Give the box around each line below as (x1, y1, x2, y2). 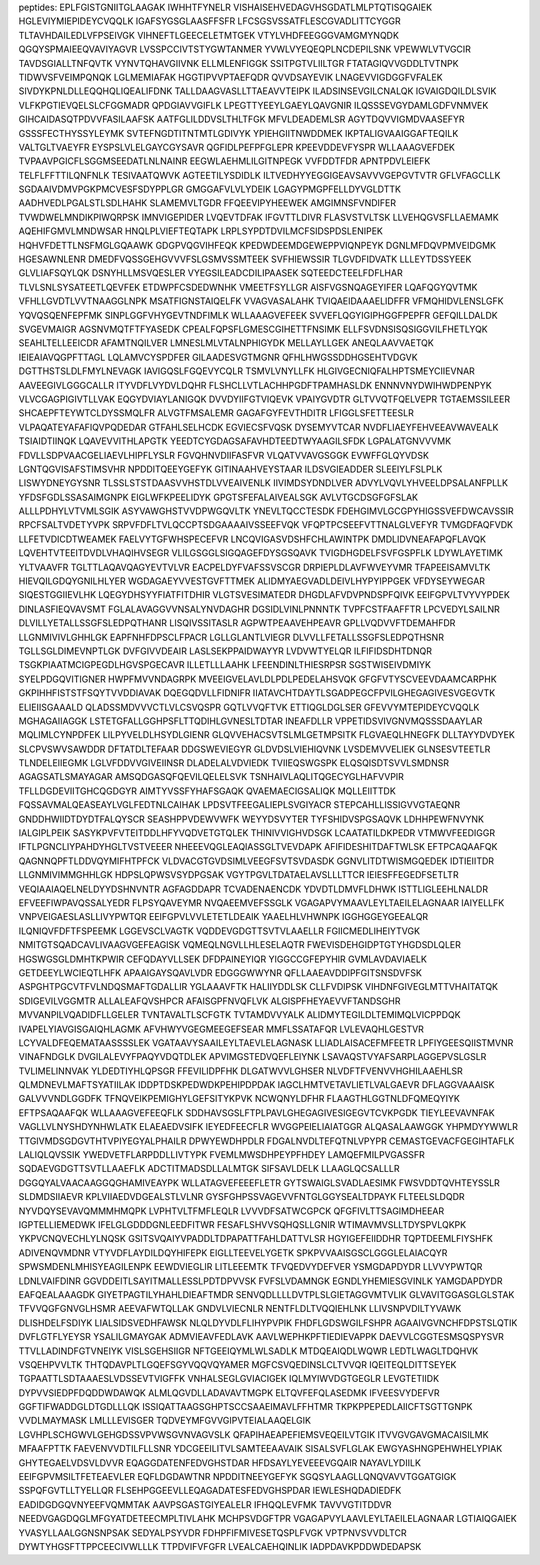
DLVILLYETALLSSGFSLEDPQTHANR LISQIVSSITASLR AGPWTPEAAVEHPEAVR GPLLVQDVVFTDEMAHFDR (18, 617, 456, 629)
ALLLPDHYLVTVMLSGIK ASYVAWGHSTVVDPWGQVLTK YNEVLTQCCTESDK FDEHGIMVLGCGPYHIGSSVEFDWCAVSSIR (18, 505, 514, 517)
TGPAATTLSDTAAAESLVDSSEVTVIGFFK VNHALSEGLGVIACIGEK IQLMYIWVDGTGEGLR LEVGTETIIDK (18, 1373, 440, 1385)
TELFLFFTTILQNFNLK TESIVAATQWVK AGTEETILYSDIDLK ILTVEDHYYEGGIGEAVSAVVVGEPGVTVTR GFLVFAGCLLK (18, 169, 501, 181)
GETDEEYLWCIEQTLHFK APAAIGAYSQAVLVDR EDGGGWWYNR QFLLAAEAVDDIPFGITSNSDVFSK (18, 966, 422, 979)
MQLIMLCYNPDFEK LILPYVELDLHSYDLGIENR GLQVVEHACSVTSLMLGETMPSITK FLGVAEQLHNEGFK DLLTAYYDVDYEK (18, 729, 515, 741)
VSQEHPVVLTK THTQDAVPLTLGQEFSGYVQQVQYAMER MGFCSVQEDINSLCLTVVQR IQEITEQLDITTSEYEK (18, 1358, 457, 1370)
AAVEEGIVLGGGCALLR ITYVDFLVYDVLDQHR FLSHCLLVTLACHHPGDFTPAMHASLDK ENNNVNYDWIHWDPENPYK (18, 379, 492, 391)
